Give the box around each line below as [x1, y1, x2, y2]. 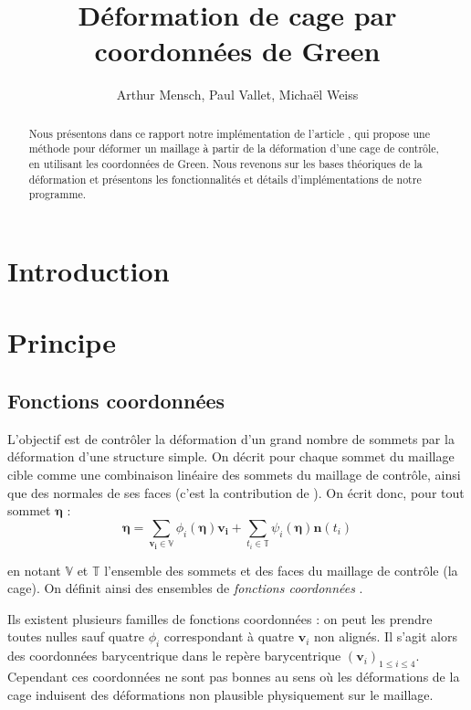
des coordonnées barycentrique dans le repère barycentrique [7, 646, 341, 665]
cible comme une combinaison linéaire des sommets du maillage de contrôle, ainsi [7, 464, 461, 483]
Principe [7, 323, 116, 361]
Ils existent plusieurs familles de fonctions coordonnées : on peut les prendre [7, 609, 433, 628]
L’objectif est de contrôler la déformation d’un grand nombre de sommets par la [7, 429, 455, 448]
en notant [7, 560, 61, 579]
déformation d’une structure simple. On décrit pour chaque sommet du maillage [7, 447, 455, 466]
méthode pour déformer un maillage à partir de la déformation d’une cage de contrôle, [28, 141, 439, 156]
